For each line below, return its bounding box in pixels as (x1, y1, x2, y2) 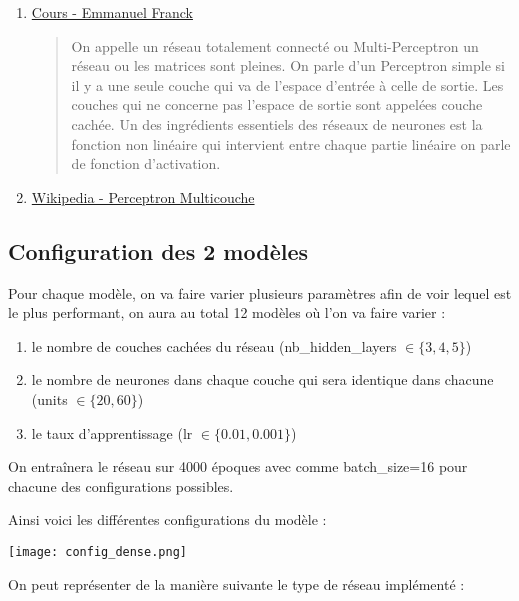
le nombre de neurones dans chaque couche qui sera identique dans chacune (31, 369, 494, 390)
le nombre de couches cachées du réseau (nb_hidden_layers (31, 335, 397, 356)
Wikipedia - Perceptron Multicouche (31, 186, 255, 207)
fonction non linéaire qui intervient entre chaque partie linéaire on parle (71, 133, 511, 154)
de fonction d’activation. (71, 153, 221, 174)
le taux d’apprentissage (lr (31, 422, 193, 443)
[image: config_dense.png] (8, 544, 187, 559)
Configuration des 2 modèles (8, 235, 309, 266)
